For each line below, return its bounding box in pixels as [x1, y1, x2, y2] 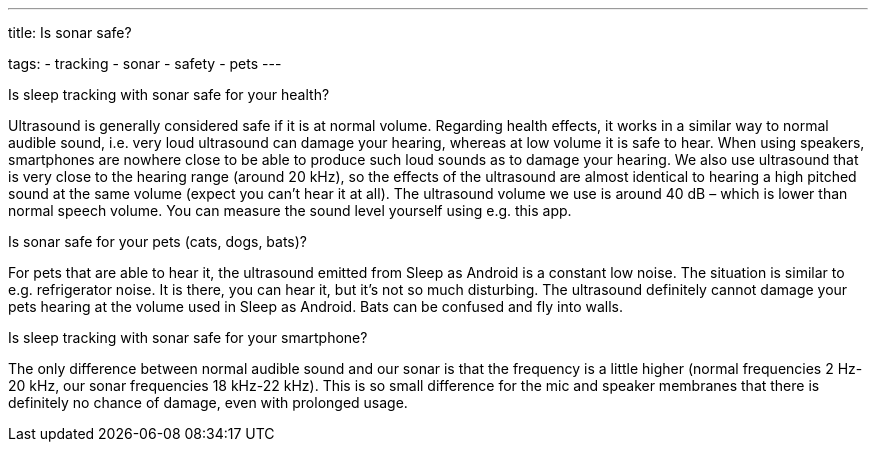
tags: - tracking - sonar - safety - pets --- [8, 55, 282, 72]
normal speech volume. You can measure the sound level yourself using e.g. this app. [8, 202, 572, 219]
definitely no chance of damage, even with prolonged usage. [8, 394, 408, 411]
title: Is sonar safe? [8, 24, 132, 41]
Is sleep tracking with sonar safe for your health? [8, 86, 330, 103]
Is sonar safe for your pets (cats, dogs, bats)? [8, 233, 308, 250]
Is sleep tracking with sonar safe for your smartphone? [8, 329, 368, 346]
